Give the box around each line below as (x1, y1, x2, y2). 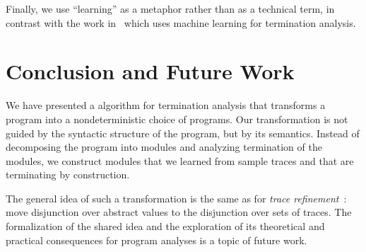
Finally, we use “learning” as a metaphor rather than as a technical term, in (6, 1, 335, 16)
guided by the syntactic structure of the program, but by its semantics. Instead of (6, 125, 360, 140)
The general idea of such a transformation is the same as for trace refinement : (6, 190, 347, 205)
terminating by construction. (6, 167, 130, 182)
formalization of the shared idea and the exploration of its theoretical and (6, 219, 325, 234)
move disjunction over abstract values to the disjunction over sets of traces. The (6, 205, 352, 219)
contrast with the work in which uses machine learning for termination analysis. (6, 15, 356, 30)
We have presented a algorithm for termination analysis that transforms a (6, 98, 326, 113)
